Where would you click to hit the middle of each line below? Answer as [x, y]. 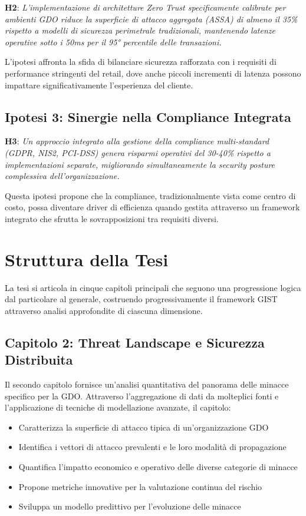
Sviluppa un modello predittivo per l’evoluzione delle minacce [130, 506]
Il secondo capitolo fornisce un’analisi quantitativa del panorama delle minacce [147, 384]
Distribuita [39, 360]
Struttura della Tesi [87, 259]
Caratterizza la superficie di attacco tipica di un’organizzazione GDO [144, 427]
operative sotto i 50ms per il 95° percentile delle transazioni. [113, 42]
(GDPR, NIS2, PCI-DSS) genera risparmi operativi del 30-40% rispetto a [138, 152]
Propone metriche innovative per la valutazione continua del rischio [140, 486]
